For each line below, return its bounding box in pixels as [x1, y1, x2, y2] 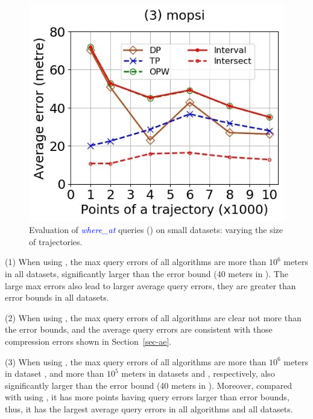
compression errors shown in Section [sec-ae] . [5, 335, 172, 348]
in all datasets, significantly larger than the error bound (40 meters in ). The [5, 267, 288, 280]
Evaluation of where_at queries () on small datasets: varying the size [29, 223, 283, 236]
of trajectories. [29, 235, 83, 248]
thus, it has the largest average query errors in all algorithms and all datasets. [5, 403, 293, 415]
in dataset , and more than [5, 367, 104, 380]
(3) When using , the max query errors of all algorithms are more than [5, 355, 267, 368]
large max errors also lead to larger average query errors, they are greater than [5, 279, 296, 292]
